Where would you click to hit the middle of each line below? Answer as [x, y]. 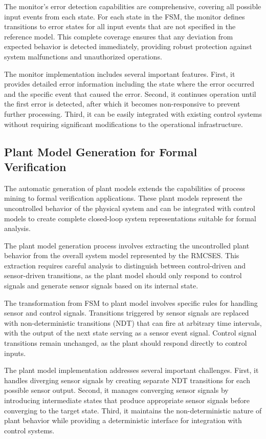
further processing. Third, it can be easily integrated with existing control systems [133, 113]
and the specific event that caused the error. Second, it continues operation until [130, 93]
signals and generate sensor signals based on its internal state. [101, 286]
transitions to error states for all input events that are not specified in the [120, 26]
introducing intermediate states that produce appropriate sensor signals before [127, 400]
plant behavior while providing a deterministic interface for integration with [123, 420]
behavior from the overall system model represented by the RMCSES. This [122, 255]
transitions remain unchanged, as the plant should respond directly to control [126, 343]
